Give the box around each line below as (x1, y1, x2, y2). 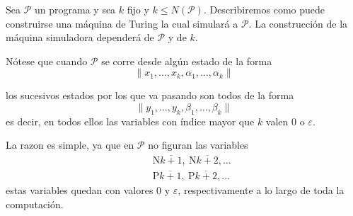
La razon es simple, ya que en (6, 137, 134, 152)
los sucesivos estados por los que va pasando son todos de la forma (6, 88, 294, 103)
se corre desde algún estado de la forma (101, 53, 272, 68)
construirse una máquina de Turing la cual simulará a (6, 16, 238, 30)
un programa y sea (35, 2, 116, 16)
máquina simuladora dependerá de (6, 30, 154, 45)
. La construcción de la (248, 16, 348, 30)
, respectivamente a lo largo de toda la (178, 183, 345, 198)
